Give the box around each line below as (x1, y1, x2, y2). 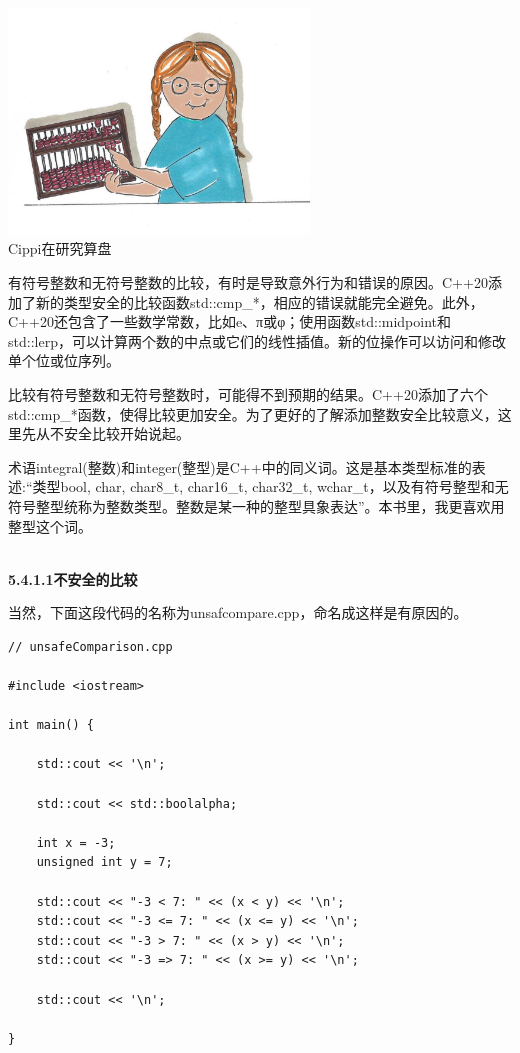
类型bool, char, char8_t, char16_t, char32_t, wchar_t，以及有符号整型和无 (32, 476, 509, 497)
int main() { (8, 718, 94, 733)
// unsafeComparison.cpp (8, 639, 173, 654)
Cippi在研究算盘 (8, 238, 112, 259)
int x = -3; (36, 835, 116, 850)
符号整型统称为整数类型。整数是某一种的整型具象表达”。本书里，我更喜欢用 (8, 495, 505, 516)
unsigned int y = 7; (36, 855, 173, 870)
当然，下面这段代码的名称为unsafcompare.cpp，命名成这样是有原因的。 (8, 602, 468, 623)
